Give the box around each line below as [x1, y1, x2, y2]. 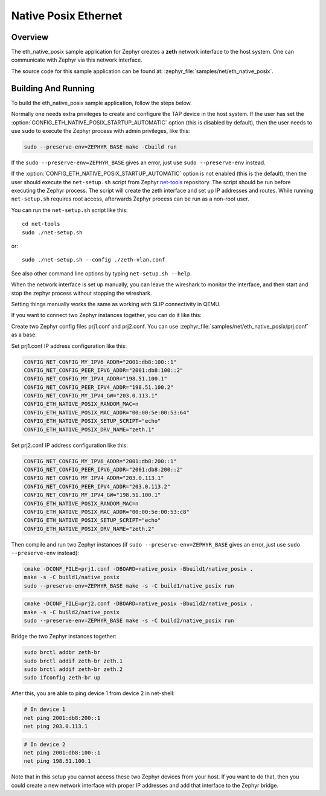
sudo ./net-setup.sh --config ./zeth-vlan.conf [22, 257, 165, 263]
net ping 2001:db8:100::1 [24, 749, 101, 756]
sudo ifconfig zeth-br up [24, 674, 101, 681]
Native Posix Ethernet [11, 9, 123, 22]
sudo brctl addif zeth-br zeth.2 [24, 666, 123, 673]
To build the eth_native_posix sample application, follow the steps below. [11, 99, 193, 106]
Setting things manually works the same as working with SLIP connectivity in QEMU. [11, 300, 221, 307]
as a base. [11, 331, 37, 338]
